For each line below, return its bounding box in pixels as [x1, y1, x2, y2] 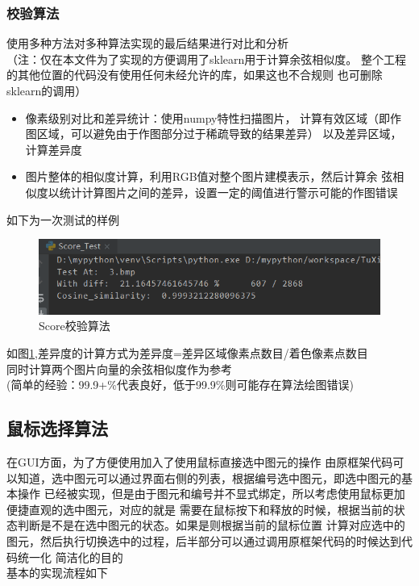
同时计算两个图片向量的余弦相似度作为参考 [6, 360, 232, 377]
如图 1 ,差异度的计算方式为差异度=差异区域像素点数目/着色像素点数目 [6, 344, 368, 361]
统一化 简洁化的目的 [17, 548, 123, 565]
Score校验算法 [39, 317, 110, 334]
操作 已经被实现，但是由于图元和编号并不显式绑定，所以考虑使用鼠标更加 [17, 485, 405, 502]
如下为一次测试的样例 [6, 211, 119, 228]
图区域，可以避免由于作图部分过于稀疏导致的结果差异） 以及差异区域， [25, 125, 402, 142]
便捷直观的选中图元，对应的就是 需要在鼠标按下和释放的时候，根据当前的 [6, 500, 394, 517]
